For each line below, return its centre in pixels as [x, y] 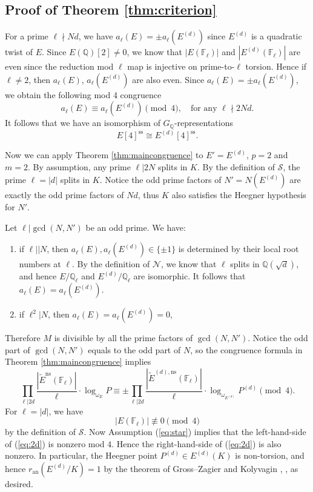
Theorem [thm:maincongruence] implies [78, 361]
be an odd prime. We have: [136, 227]
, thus [148, 195]
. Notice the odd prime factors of [160, 180]
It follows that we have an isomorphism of [83, 123]
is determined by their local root [239, 249]
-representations [203, 123]
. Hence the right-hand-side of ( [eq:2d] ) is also [196, 443]
